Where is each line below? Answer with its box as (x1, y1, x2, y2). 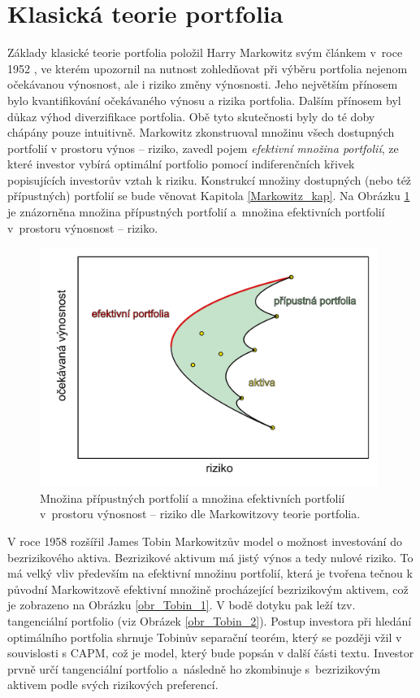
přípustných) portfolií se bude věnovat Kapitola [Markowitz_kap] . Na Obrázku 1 (7, 187, 410, 204)
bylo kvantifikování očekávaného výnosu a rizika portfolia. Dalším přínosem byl (7, 91, 401, 108)
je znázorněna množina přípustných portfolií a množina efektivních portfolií (7, 203, 385, 220)
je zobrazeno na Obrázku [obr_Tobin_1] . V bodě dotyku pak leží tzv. (7, 596, 356, 613)
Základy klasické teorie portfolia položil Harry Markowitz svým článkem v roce (7, 44, 403, 61)
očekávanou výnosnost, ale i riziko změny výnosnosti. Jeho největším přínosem (7, 76, 398, 93)
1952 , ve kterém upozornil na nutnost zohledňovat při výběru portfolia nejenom (7, 59, 408, 76)
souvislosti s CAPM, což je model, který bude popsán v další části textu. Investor (7, 644, 414, 661)
